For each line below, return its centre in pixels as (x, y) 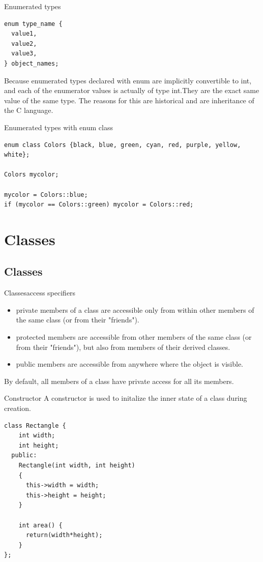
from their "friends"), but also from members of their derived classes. (123, 347)
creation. (18, 408)
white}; (17, 155)
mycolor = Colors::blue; (46, 195)
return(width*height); (64, 535)
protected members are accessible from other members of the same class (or (134, 337)
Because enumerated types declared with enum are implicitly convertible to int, (128, 80)
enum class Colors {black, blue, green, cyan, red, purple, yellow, (123, 145)
